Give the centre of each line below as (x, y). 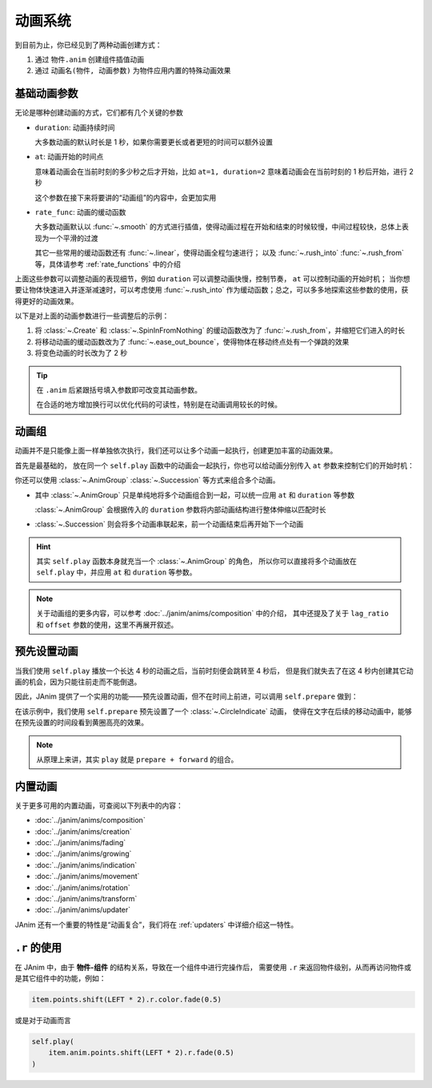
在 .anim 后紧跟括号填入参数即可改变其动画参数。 (119, 390)
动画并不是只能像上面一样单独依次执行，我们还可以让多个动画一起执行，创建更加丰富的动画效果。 (176, 451)
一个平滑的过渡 (73, 238)
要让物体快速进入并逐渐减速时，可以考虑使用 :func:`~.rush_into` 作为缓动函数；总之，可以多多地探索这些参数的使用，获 (212, 290)
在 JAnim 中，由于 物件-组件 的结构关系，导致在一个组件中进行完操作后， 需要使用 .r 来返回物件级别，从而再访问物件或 (213, 967)
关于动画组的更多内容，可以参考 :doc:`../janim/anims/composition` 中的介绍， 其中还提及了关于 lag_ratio (213, 614)
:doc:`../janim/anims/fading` (80, 842)
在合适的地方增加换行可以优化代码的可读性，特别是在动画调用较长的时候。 (159, 405)
